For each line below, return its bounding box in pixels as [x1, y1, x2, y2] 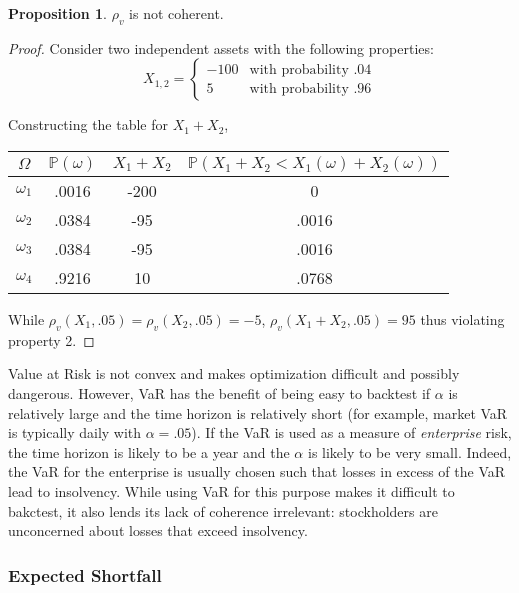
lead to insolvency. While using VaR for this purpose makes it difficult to [8, 480, 455, 501]
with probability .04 [249, 62, 372, 77]
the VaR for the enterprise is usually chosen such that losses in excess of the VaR [8, 461, 506, 482]
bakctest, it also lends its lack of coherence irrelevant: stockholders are [8, 500, 438, 521]
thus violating [420, 308, 505, 329]
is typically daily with [8, 422, 142, 443]
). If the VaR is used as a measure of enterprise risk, [191, 422, 512, 443]
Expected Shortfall [8, 562, 162, 587]
